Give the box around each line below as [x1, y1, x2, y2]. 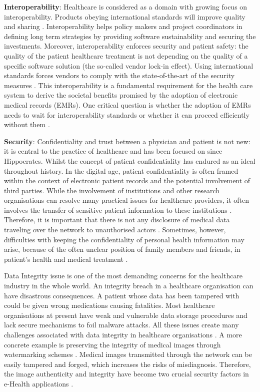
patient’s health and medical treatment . [4, 253, 128, 264]
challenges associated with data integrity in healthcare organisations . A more [4, 329, 242, 339]
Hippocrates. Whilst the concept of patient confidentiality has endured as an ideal [4, 155, 255, 166]
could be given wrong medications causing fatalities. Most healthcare [4, 300, 215, 310]
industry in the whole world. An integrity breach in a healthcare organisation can [4, 280, 253, 291]
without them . [4, 119, 50, 130]
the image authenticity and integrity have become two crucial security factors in [4, 368, 249, 379]
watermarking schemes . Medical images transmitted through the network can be [4, 349, 252, 359]
